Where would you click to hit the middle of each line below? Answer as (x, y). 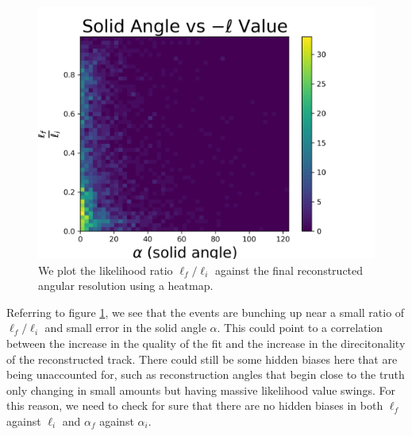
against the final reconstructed (289, 270)
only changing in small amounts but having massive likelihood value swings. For (201, 390)
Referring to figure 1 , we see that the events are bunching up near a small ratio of (206, 312)
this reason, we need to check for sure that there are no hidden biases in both (195, 405)
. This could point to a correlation (300, 328)
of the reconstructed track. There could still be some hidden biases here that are (202, 359)
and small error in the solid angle (125, 328)
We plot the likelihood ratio (106, 270)
